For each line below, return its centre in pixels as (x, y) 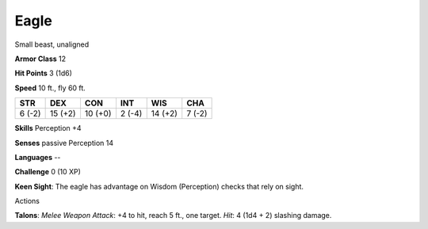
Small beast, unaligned (52, 44)
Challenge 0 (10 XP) (48, 172)
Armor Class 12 (40, 59)
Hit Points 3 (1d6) (44, 73)
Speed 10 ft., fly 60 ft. (50, 88)
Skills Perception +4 (48, 128)
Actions (27, 201)
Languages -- (38, 157)
